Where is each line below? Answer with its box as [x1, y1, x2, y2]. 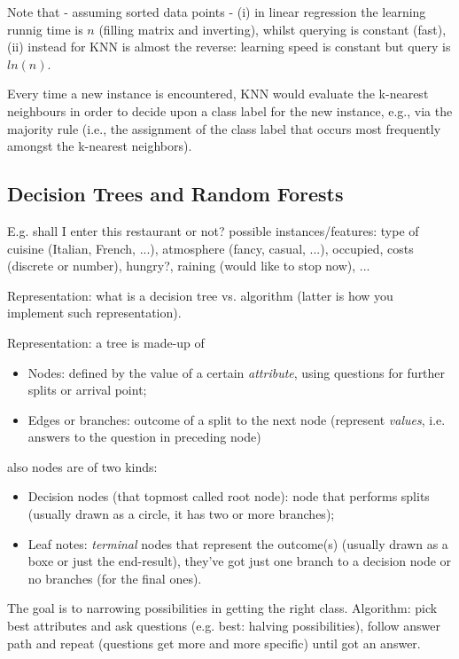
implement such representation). [7, 303, 182, 322]
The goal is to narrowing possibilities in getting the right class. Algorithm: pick [7, 599, 438, 617]
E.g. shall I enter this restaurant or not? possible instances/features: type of [7, 221, 419, 239]
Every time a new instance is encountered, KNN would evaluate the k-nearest [7, 84, 429, 103]
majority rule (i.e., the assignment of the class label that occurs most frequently [7, 119, 441, 137]
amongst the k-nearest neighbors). [7, 137, 192, 155]
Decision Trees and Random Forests [7, 180, 344, 208]
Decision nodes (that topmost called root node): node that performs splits [27, 487, 430, 506]
